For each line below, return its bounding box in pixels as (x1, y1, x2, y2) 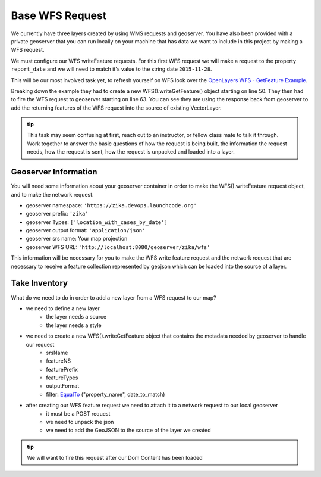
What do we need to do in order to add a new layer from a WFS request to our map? (11, 294, 216, 301)
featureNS (46, 357, 71, 364)
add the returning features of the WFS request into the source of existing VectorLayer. (11, 104, 222, 111)
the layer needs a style (46, 322, 102, 329)
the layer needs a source (46, 313, 107, 320)
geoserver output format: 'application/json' (26, 227, 146, 234)
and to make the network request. (11, 191, 95, 198)
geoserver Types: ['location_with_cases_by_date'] (26, 218, 168, 226)
